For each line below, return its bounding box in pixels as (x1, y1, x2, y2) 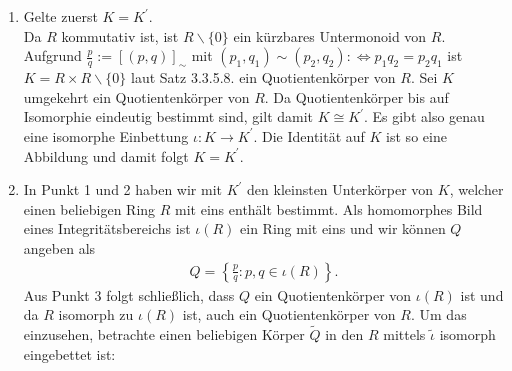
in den (325, 323, 364, 344)
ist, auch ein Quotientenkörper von (182, 304, 396, 325)
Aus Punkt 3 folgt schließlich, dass (23, 284, 235, 305)
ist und (460, 284, 504, 305)
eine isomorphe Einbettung (23, 125, 189, 146)
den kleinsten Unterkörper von (247, 179, 434, 200)
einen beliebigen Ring (23, 198, 156, 219)
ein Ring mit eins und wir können (240, 218, 446, 239)
